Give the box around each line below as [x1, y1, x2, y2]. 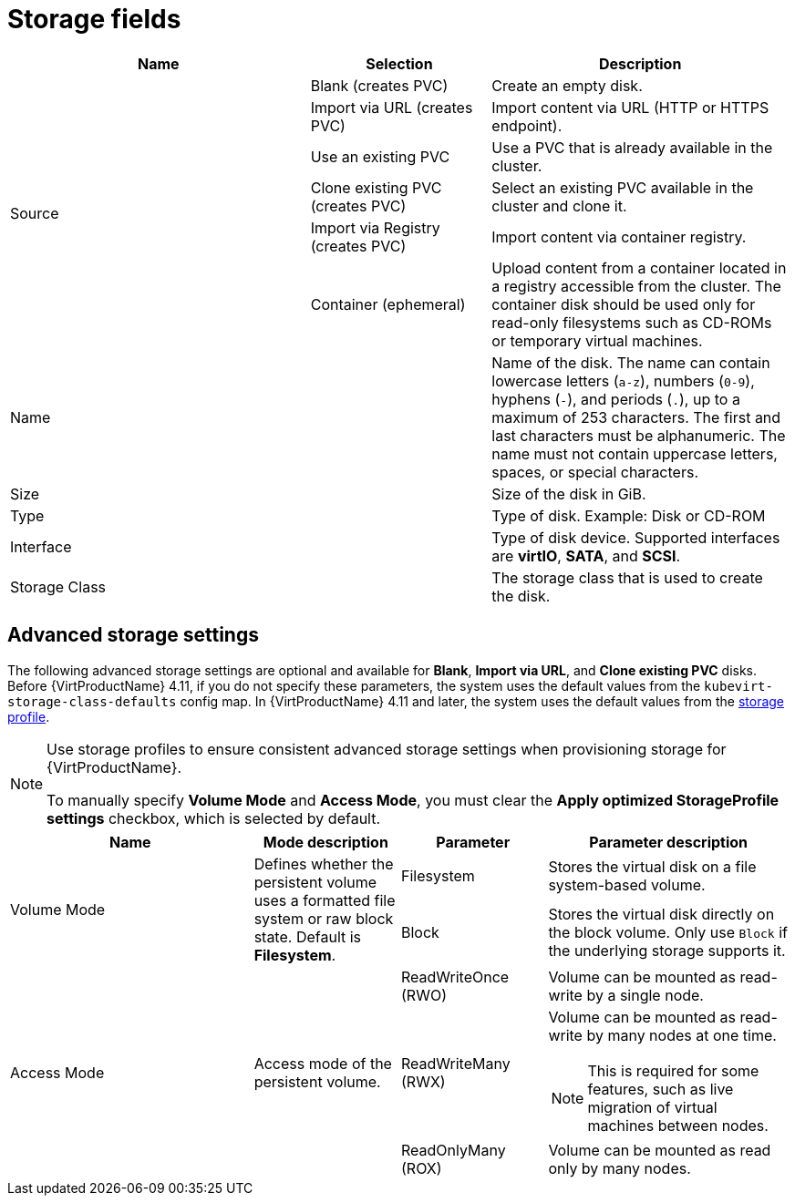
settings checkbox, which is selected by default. [46, 808, 381, 828]
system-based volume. [548, 875, 706, 894]
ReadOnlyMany [401, 1140, 506, 1159]
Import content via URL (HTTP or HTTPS [491, 98, 769, 117]
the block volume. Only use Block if [548, 922, 788, 941]
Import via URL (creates [310, 98, 473, 117]
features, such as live [587, 1079, 734, 1098]
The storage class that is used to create [491, 568, 763, 587]
